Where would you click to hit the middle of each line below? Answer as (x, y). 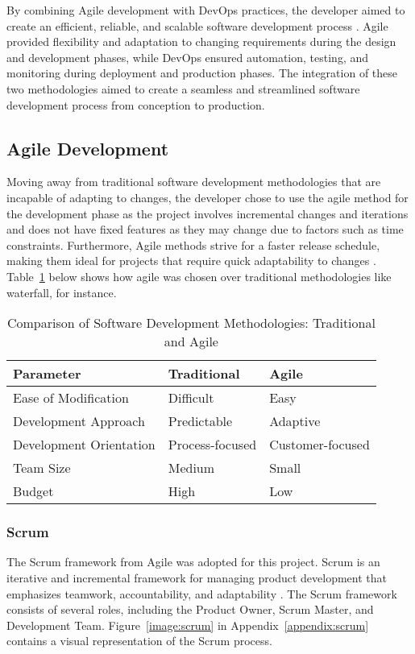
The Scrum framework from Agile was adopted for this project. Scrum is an (193, 562)
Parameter (47, 374)
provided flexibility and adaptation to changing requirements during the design (201, 41)
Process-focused (212, 445)
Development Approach (79, 421)
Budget (33, 491)
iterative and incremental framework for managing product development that (197, 577)
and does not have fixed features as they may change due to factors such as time (205, 229)
